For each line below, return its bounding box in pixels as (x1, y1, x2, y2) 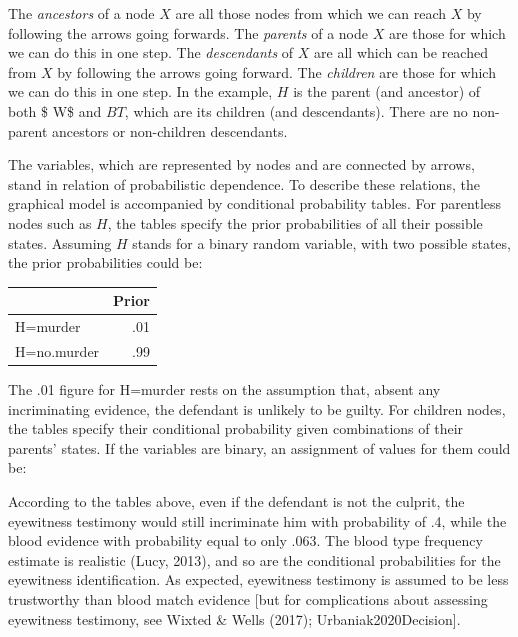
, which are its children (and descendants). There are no (124, 100, 468, 121)
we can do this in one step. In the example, (8, 81, 273, 102)
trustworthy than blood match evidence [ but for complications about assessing (8, 588, 488, 609)
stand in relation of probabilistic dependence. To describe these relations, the (8, 173, 480, 194)
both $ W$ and (8, 100, 102, 121)
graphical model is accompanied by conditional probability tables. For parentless (8, 193, 502, 214)
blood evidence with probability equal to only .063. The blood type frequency (8, 530, 483, 551)
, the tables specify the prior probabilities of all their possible (107, 212, 483, 233)
